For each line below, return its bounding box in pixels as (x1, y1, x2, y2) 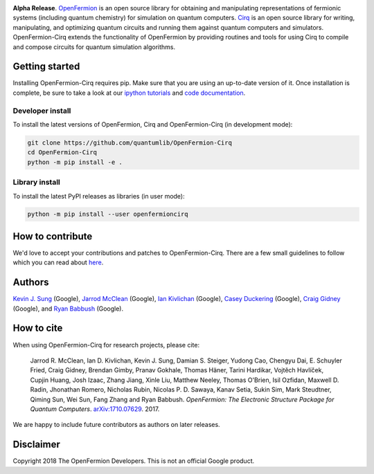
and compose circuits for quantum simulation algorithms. (12, 42, 176, 51)
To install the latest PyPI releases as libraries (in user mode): (12, 192, 185, 200)
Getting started (12, 61, 80, 73)
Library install (12, 177, 60, 187)
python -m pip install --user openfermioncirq (27, 210, 188, 218)
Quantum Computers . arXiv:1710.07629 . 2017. (30, 405, 160, 413)
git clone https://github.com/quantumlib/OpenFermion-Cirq (27, 138, 232, 147)
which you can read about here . (12, 258, 104, 266)
